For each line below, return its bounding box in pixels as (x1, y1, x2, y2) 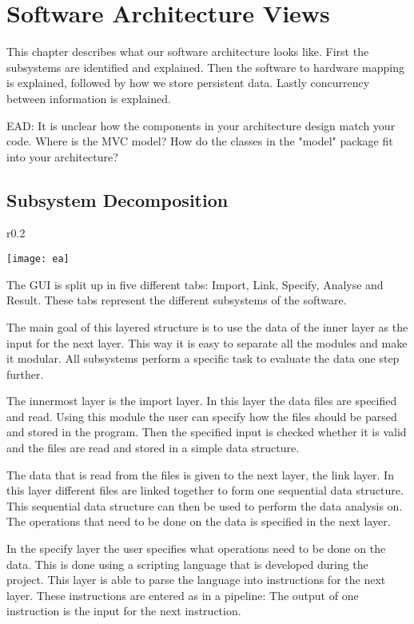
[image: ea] (6, 253, 70, 265)
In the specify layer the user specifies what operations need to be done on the (6, 540, 386, 557)
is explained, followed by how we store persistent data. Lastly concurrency (6, 74, 370, 91)
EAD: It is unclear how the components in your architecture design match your (6, 117, 396, 133)
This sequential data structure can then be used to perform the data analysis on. (6, 497, 403, 514)
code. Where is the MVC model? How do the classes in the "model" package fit (6, 133, 393, 149)
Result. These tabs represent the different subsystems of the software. (6, 292, 347, 308)
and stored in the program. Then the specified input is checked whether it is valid (6, 423, 407, 440)
